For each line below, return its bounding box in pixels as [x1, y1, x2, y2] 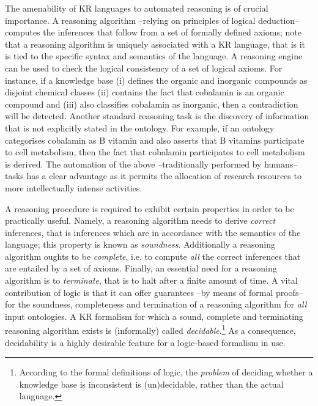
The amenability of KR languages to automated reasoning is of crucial [5, 2, 268, 14]
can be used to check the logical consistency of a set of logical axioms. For [5, 61, 283, 74]
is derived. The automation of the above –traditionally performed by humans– [5, 157, 298, 170]
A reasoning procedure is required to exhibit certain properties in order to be [5, 202, 294, 215]
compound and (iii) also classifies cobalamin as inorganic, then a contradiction [5, 97, 298, 110]
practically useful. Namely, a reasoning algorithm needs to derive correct [5, 214, 276, 227]
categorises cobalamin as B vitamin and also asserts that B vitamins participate [5, 133, 305, 146]
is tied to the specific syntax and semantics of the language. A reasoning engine [5, 50, 303, 62]
